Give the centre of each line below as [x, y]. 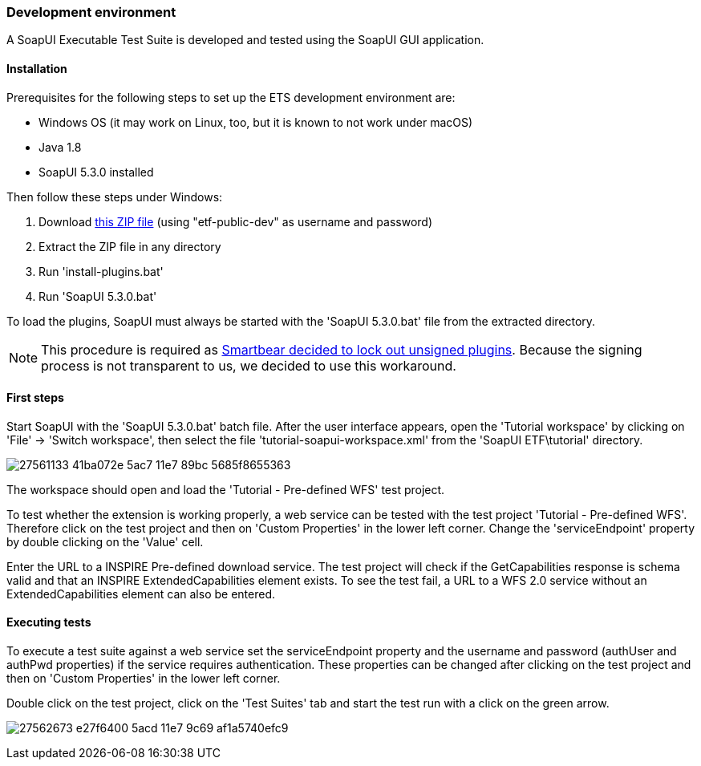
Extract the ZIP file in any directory [130, 246]
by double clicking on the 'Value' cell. [105, 541]
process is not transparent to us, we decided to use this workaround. [249, 365]
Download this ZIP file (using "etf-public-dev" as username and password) [236, 221]
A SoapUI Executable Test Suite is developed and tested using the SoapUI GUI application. [245, 40]
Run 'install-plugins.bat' [101, 271]
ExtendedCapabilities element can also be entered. [141, 594]
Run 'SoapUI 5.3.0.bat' [98, 296]
